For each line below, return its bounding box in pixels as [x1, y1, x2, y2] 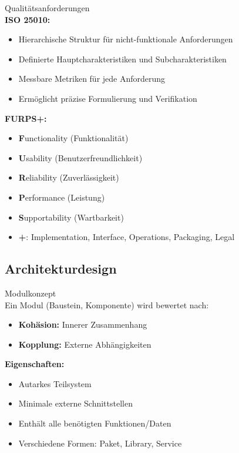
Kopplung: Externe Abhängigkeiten [18, 338, 152, 350]
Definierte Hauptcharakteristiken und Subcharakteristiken [18, 52, 227, 65]
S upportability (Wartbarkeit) [18, 211, 124, 223]
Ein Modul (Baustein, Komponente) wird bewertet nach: [5, 298, 209, 311]
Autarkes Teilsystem [18, 377, 92, 389]
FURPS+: [5, 112, 47, 124]
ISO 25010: [5, 13, 51, 25]
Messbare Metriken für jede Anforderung [18, 72, 166, 85]
